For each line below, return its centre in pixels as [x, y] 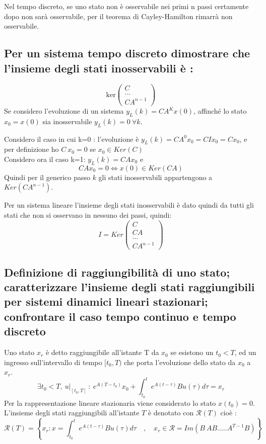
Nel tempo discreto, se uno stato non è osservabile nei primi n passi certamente [126, 6]
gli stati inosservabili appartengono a [155, 177]
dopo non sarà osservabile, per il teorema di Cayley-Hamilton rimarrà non [118, 16]
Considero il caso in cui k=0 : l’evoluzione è [72, 139]
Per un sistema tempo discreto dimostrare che [127, 53]
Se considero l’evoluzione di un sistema [64, 111]
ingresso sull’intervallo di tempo [53, 362]
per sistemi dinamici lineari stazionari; [106, 301]
